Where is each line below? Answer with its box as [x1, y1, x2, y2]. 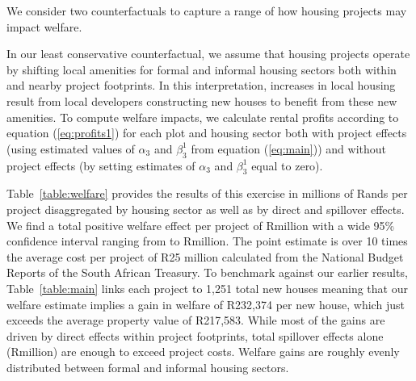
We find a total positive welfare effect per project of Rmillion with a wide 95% [6, 216, 395, 233]
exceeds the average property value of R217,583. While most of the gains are [6, 312, 385, 329]
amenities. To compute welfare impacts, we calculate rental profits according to [6, 108, 399, 125]
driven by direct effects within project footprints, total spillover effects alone [6, 327, 384, 344]
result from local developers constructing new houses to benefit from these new [6, 92, 397, 109]
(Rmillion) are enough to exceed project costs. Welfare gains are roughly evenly [6, 343, 400, 360]
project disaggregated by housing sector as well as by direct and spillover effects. [6, 200, 405, 217]
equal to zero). [251, 157, 323, 174]
